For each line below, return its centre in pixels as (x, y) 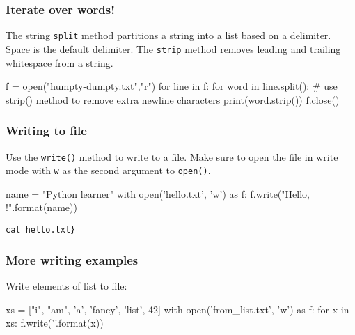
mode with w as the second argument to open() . (108, 170)
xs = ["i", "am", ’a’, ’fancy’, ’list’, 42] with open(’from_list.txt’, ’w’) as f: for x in (177, 309)
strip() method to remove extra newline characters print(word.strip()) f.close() (173, 99)
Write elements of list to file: (66, 285)
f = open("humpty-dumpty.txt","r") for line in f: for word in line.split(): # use (172, 86)
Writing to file (46, 131)
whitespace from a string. (60, 62)
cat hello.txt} (41, 230)
